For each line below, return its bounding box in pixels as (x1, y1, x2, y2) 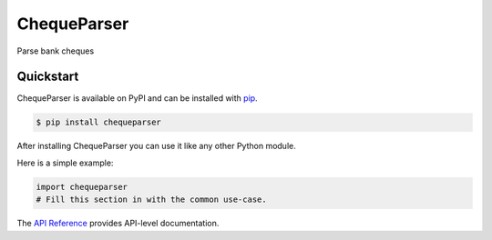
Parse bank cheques (16, 45, 95, 56)
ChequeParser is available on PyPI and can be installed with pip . (16, 93, 259, 104)
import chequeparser (36, 182, 128, 192)
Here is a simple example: (16, 157, 114, 168)
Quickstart (16, 69, 79, 85)
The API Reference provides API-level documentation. (16, 218, 220, 229)
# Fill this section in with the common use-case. (36, 195, 268, 205)
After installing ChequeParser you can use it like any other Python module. (16, 141, 296, 152)
